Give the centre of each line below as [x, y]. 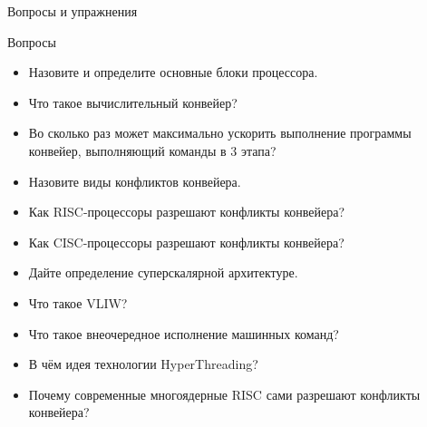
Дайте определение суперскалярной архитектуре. [163, 272]
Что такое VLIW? [78, 302]
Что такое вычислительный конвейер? [133, 102]
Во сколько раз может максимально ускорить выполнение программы [220, 133]
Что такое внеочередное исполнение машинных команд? [184, 333]
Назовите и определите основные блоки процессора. [173, 72]
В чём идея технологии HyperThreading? [143, 364]
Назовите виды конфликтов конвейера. [135, 181]
